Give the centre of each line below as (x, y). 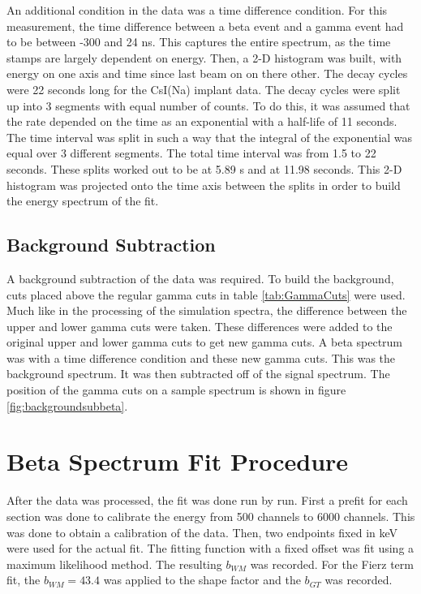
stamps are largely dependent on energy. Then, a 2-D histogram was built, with (204, 57)
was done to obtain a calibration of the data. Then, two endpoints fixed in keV (202, 532)
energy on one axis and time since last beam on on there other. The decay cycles (207, 73)
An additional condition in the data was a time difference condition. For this (197, 10)
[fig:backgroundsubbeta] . (67, 405)
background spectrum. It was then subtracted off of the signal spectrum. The (198, 374)
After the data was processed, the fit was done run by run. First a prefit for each (207, 500)
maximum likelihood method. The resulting (114, 564)
